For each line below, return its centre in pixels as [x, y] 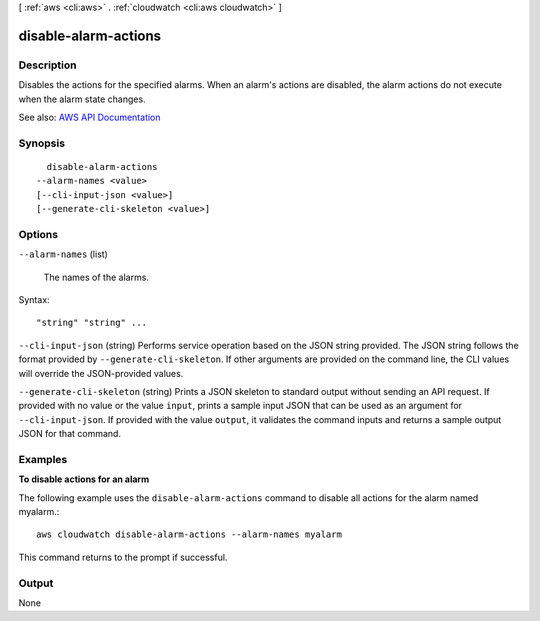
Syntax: [34, 299]
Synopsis [41, 143]
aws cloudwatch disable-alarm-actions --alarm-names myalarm [189, 534]
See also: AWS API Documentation [89, 117]
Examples [43, 459]
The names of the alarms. [96, 277]
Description [47, 65]
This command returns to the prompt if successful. [123, 557]
